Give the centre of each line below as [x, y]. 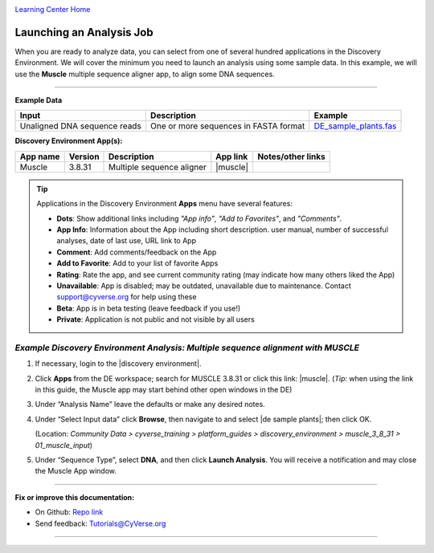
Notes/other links [291, 157]
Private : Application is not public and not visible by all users [156, 319]
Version [84, 157]
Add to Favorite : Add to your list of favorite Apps [137, 263]
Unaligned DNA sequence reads [81, 126]
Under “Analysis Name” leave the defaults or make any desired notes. [150, 405]
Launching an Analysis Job [84, 32]
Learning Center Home [53, 9]
